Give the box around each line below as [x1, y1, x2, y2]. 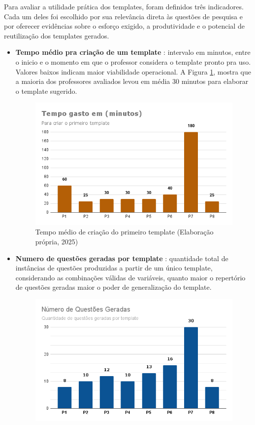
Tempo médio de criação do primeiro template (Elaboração [35, 227, 214, 237]
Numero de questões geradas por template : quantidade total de [15, 253, 228, 263]
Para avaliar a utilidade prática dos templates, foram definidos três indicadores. [4, 1, 244, 11]
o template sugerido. [15, 85, 77, 96]
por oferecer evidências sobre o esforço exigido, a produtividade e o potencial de [4, 21, 245, 31]
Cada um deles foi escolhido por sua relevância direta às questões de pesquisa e [4, 11, 243, 21]
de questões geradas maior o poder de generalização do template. [15, 282, 212, 292]
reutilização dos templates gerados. [4, 30, 109, 40]
